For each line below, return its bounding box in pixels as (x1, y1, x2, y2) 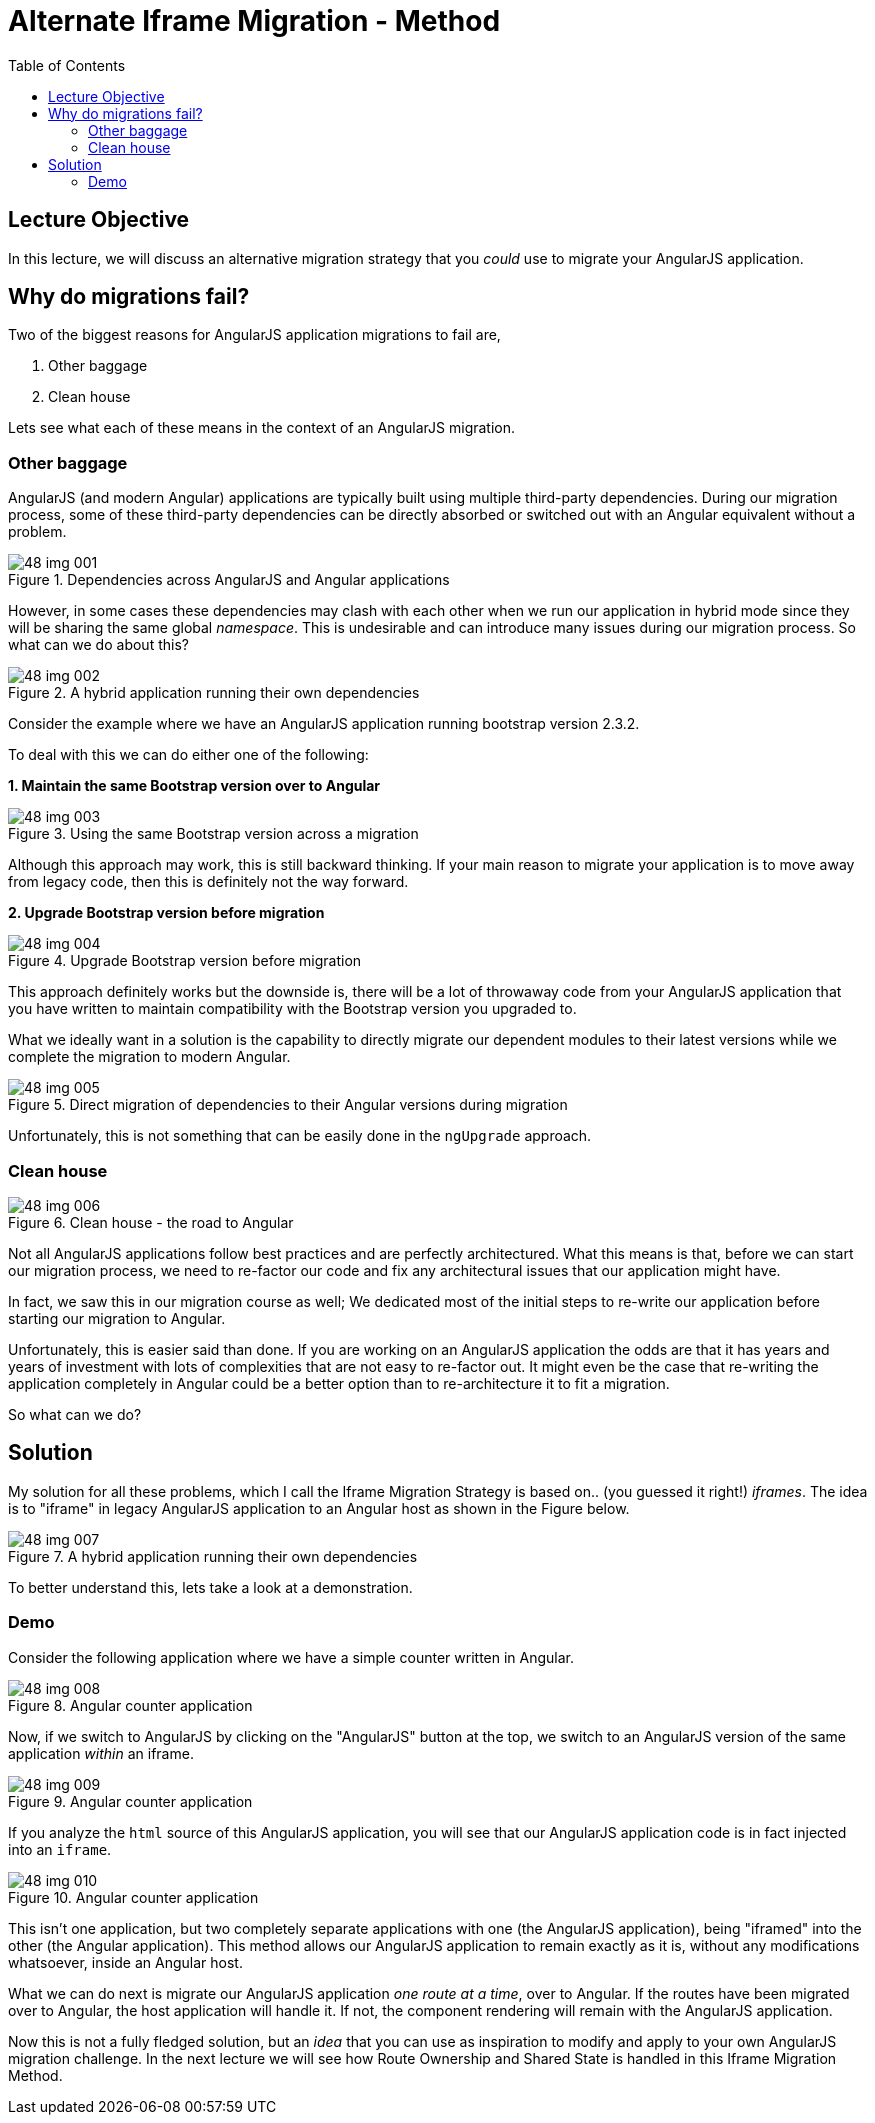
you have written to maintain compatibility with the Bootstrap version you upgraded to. (8, 1000, 577, 1018)
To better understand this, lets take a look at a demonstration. (8, 1578, 413, 1596)
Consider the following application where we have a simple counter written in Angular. (8, 1648, 575, 1666)
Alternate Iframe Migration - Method (8, 4, 501, 38)
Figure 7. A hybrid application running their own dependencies (8, 1547, 418, 1565)
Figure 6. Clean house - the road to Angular (8, 1213, 294, 1231)
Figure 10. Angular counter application (8, 1888, 259, 1906)
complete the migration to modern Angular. (8, 1048, 291, 1066)
